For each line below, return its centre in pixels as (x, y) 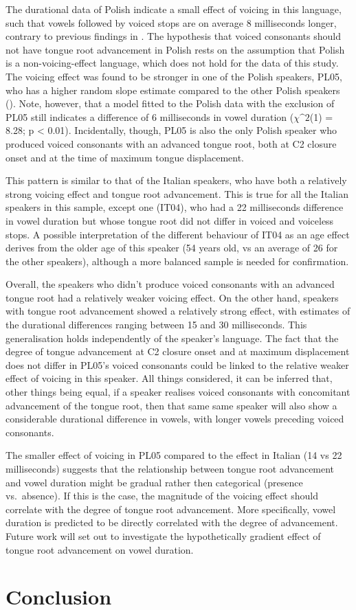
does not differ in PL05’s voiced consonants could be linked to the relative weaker (177, 364)
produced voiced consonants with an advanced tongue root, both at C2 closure (171, 143)
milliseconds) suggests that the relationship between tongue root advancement (170, 468)
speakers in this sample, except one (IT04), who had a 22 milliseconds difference (175, 207)
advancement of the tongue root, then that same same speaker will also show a (171, 405)
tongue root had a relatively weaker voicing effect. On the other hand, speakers (172, 297)
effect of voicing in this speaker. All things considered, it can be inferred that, (169, 378)
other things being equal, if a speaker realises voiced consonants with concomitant (178, 392)
